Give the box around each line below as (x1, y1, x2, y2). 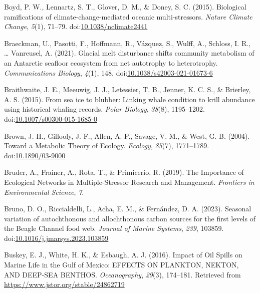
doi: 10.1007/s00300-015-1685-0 (4, 113, 97, 124)
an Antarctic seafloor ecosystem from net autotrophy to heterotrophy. (4, 57, 218, 68)
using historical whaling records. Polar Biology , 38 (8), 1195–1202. (4, 104, 205, 114)
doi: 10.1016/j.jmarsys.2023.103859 (4, 232, 109, 243)
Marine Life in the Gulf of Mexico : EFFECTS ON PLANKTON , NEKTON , (4, 259, 239, 270)
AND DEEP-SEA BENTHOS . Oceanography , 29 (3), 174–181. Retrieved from (4, 269, 241, 279)
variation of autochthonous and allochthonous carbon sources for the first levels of (4, 213, 255, 223)
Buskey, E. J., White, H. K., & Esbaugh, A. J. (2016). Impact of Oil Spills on (4, 249, 242, 260)
